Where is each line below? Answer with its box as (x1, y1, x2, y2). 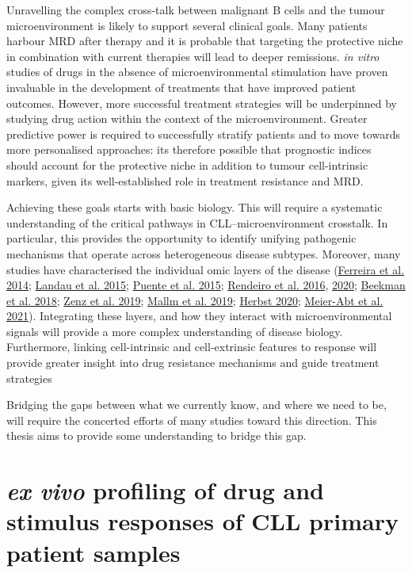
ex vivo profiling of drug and (6, 474, 324, 507)
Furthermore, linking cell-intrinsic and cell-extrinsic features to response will (6, 338, 377, 355)
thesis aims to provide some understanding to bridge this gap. (6, 427, 307, 444)
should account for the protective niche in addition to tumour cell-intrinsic (6, 156, 368, 173)
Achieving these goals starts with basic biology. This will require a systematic (6, 199, 383, 216)
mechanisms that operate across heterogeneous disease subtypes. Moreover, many (6, 245, 401, 262)
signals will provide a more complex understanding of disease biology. (6, 323, 343, 339)
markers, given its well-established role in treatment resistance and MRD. (6, 172, 364, 189)
